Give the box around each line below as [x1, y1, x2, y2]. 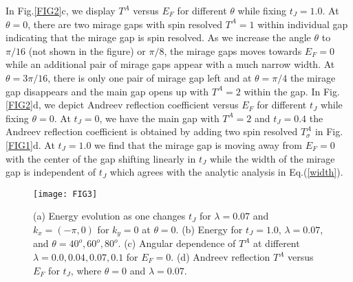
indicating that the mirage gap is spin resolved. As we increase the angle [6, 30, 311, 45]
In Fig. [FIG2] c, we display [6, 3, 116, 17]
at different [253, 236, 300, 250]
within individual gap [257, 16, 348, 31]
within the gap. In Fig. [244, 84, 340, 98]
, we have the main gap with [99, 110, 220, 125]
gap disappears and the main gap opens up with [6, 84, 209, 98]
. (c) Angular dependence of [118, 236, 236, 250]
